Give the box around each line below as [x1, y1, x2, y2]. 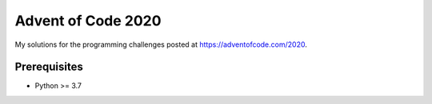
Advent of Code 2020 [14, 12, 162, 29]
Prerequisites [14, 60, 83, 74]
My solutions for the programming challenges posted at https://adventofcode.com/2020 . [14, 40, 307, 49]
